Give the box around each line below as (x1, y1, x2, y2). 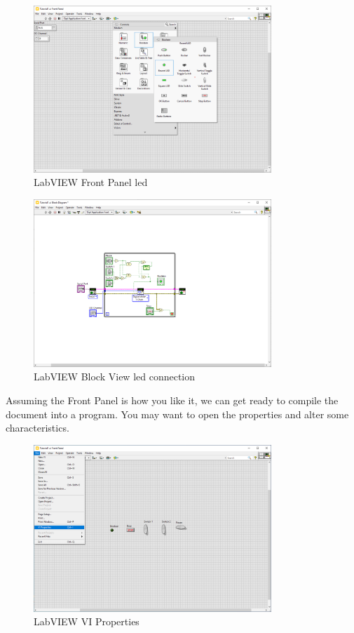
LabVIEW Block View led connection (34, 369, 196, 384)
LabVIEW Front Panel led (34, 175, 148, 189)
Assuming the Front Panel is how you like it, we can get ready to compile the (6, 393, 339, 408)
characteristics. (6, 420, 69, 435)
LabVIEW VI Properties (34, 614, 139, 629)
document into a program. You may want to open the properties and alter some (6, 406, 349, 421)
